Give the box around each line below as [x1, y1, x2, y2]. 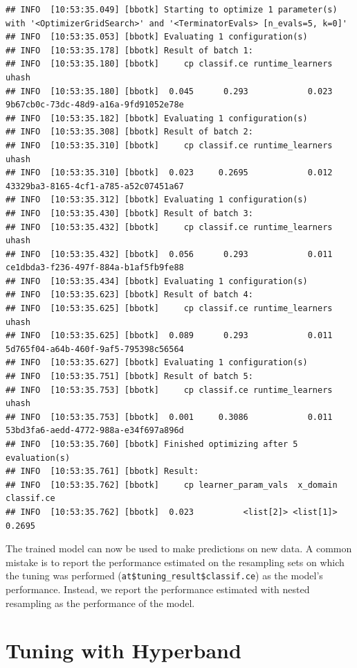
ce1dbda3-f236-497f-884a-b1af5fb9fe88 [6, 263, 184, 273]
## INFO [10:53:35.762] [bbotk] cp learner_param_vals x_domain [6, 480, 338, 490]
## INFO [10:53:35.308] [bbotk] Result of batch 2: [6, 127, 253, 137]
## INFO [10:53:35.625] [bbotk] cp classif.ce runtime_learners [6, 304, 333, 314]
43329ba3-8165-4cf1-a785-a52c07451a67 [6, 181, 184, 191]
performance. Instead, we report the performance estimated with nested [6, 582, 310, 596]
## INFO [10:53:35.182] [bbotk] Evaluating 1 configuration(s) [6, 113, 308, 123]
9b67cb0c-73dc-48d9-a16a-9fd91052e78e [6, 100, 184, 110]
